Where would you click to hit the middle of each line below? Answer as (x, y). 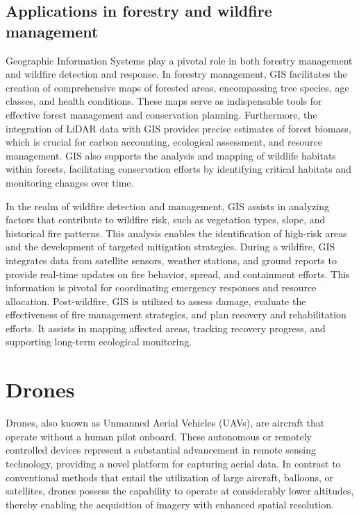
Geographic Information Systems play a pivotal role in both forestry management (179, 60)
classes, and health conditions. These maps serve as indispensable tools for (164, 101)
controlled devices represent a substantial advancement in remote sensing (161, 450)
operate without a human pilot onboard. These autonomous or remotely (159, 436)
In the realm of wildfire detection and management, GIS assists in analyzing (167, 206)
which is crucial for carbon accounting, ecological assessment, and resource (164, 142)
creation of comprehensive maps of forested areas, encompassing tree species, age (177, 87)
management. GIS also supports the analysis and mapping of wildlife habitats (171, 155)
